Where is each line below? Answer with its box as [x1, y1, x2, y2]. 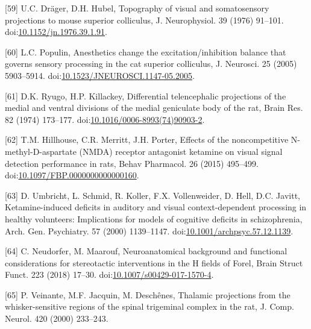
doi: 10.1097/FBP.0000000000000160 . [5, 169, 139, 181]
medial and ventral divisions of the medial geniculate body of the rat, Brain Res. [5, 101, 303, 114]
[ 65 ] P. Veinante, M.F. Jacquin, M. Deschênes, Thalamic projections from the [5, 288, 291, 301]
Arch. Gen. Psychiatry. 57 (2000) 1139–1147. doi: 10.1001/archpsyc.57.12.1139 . [5, 224, 294, 237]
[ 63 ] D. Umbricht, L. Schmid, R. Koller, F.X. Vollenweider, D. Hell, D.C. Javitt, [5, 189, 300, 201]
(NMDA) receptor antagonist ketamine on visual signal [79, 145, 283, 157]
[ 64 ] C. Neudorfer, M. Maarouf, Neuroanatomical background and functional [5, 245, 287, 257]
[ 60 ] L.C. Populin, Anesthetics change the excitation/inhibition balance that [5, 45, 286, 58]
